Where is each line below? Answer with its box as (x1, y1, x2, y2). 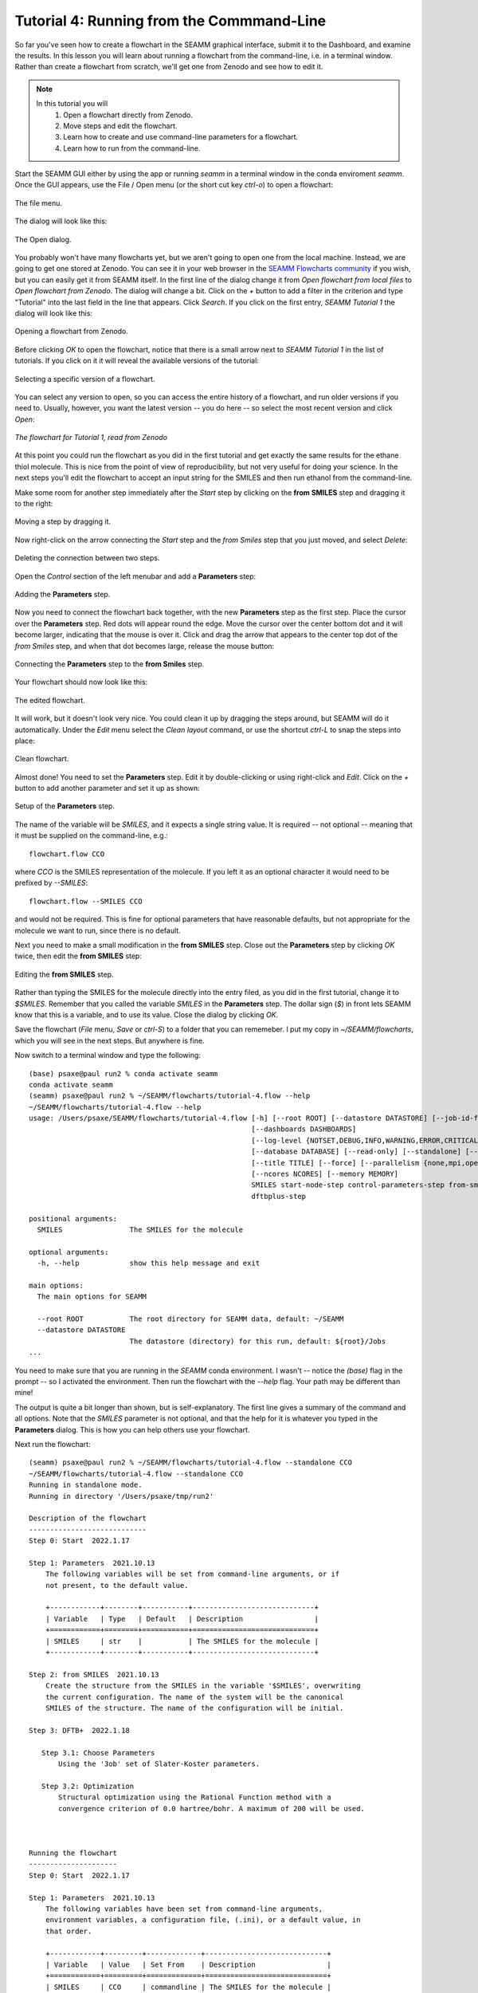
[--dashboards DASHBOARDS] (251, 1125, 357, 1134)
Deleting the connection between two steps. (14, 553, 160, 563)
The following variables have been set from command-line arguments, (45, 1905, 323, 1913)
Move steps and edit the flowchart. (63, 120, 178, 131)
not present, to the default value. (45, 1581, 189, 1590)
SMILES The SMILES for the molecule (37, 1224, 243, 1234)
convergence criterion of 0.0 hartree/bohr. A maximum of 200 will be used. (58, 1804, 366, 1813)
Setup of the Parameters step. (14, 801, 116, 811)
